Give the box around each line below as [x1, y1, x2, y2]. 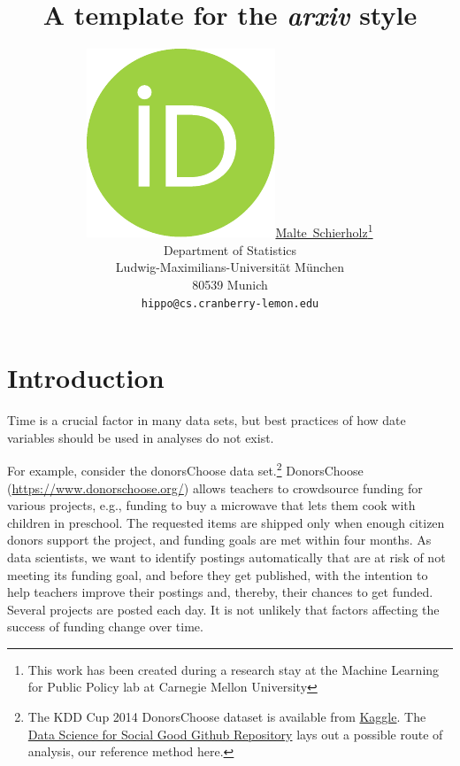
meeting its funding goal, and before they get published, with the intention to [7, 565, 428, 584]
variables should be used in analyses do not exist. [7, 428, 274, 446]
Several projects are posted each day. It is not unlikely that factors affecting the [7, 600, 440, 618]
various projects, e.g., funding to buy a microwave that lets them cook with [7, 496, 416, 515]
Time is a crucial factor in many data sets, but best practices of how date [7, 411, 406, 429]
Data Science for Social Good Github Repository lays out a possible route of [27, 724, 443, 743]
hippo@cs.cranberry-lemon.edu [141, 297, 319, 310]
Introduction [7, 360, 165, 396]
